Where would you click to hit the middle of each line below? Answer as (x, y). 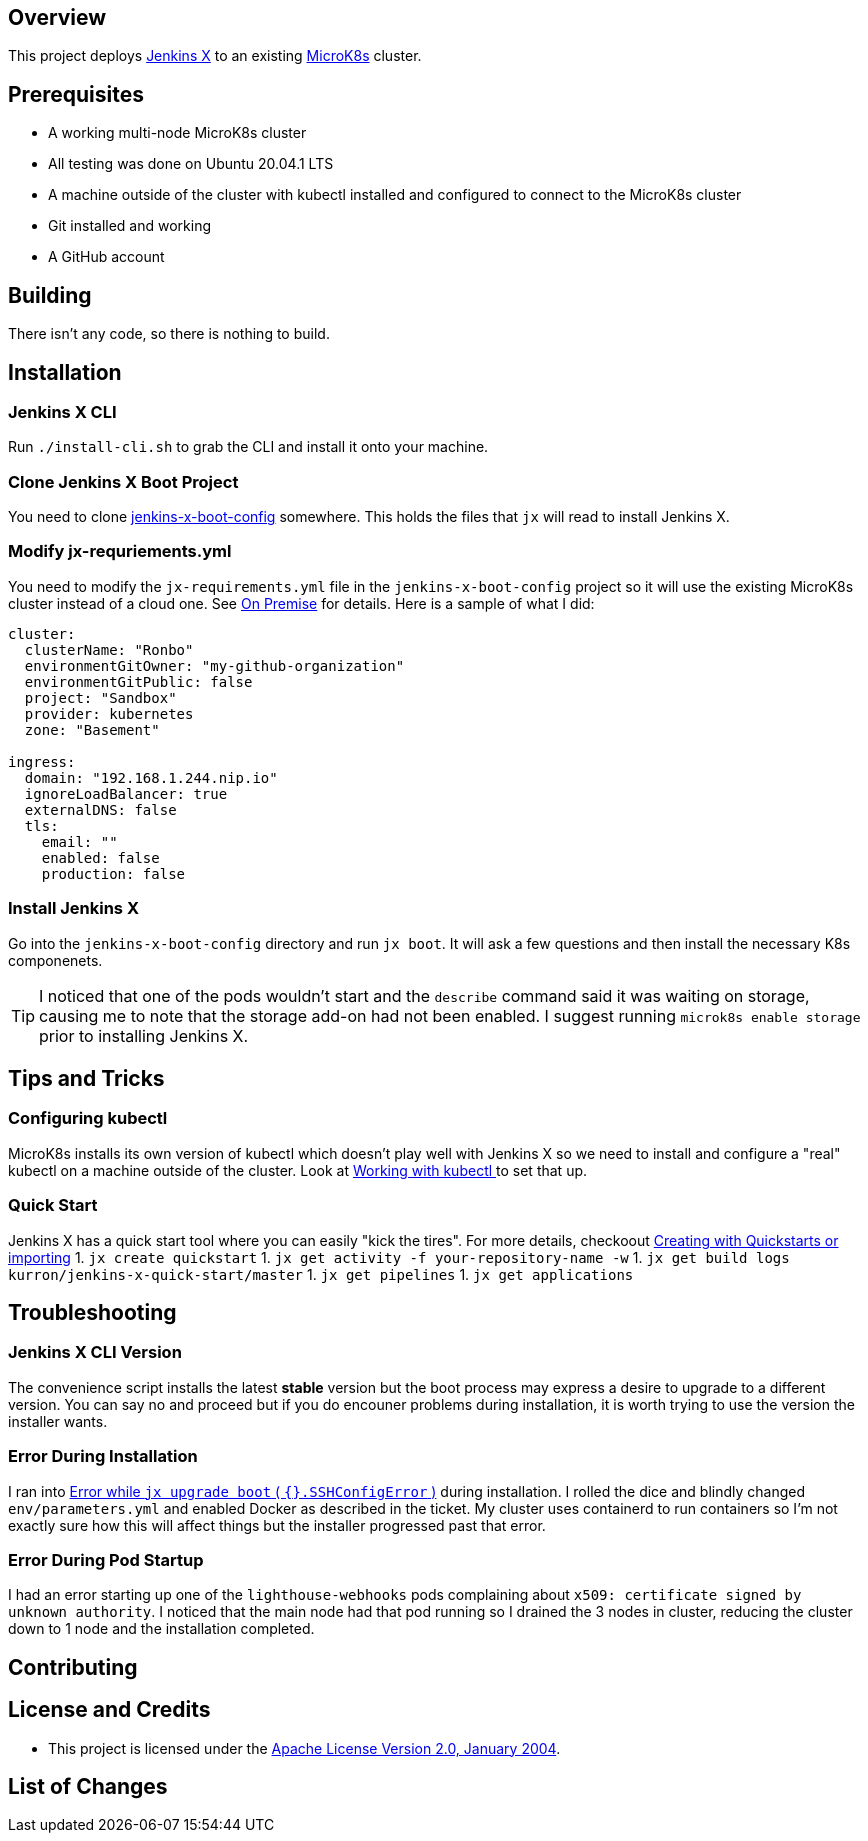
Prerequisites (76, 94)
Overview (57, 17)
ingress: (42, 761)
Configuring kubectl (88, 1118)
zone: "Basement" (92, 729)
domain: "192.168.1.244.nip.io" (151, 777)
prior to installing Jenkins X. (144, 1035)
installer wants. (58, 1421)
